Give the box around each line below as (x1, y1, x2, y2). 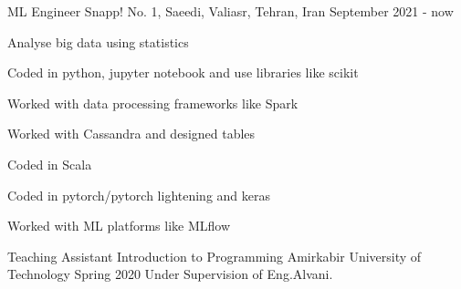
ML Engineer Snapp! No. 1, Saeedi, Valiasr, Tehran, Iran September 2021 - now (7, 2, 454, 20)
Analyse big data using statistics (7, 32, 189, 51)
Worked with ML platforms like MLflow (7, 216, 231, 235)
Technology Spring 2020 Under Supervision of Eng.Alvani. (7, 264, 333, 284)
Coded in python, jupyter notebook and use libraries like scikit (7, 63, 359, 82)
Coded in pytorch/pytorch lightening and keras (7, 185, 271, 204)
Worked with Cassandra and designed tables (7, 124, 256, 143)
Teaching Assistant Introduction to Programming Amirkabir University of (7, 246, 422, 265)
